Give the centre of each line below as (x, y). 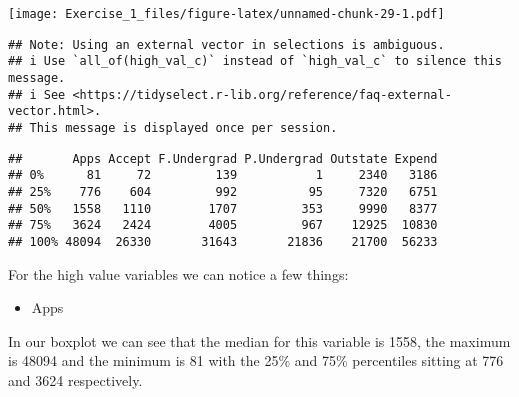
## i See (37, 94)
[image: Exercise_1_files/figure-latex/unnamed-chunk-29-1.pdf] (226, 14)
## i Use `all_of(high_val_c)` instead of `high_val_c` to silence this (255, 61)
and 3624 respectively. (75, 379)
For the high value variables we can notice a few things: (178, 273)
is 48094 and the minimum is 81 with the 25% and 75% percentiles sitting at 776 (256, 360)
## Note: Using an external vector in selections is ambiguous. (226, 44)
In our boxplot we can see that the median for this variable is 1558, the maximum (259, 340)
